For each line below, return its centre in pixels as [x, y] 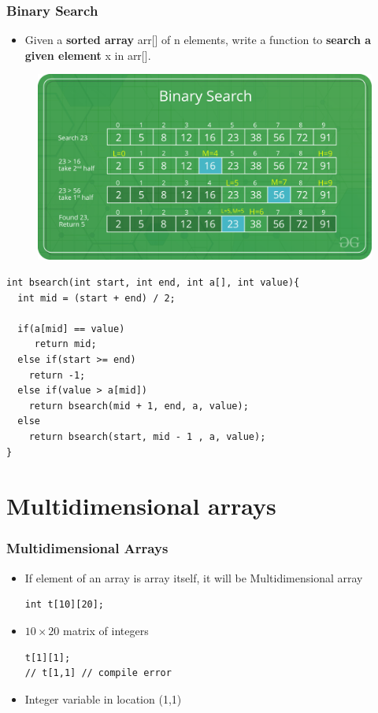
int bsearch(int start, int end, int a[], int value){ [153, 283]
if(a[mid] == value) [71, 329]
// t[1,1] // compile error [98, 673]
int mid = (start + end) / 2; [96, 298]
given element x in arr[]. [88, 55]
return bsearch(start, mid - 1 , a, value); [147, 436]
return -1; [57, 375]
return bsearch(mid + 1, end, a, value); [139, 406]
